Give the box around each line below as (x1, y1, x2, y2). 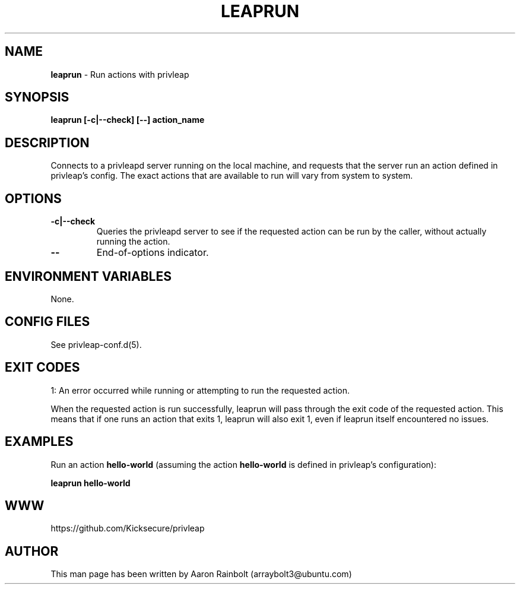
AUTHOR (5, 543, 59, 559)
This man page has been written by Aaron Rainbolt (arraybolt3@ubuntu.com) (50, 569, 352, 579)
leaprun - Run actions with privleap (50, 69, 189, 80)
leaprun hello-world (50, 477, 131, 488)
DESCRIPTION (5, 135, 90, 150)
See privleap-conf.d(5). (50, 339, 142, 350)
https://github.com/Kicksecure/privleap (50, 523, 205, 534)
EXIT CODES (5, 360, 80, 375)
